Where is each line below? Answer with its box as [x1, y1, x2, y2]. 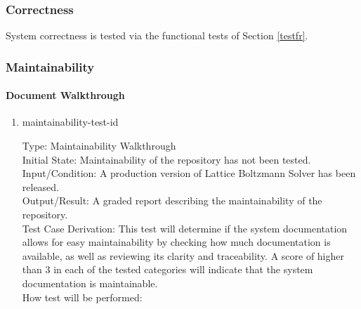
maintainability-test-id [22, 114, 119, 129]
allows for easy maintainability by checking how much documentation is [22, 235, 331, 249]
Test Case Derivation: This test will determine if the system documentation [22, 221, 348, 235]
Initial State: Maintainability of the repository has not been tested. [22, 152, 311, 166]
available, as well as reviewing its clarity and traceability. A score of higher [22, 248, 345, 263]
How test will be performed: [22, 289, 143, 304]
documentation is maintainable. [22, 275, 158, 290]
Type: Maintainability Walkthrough [22, 138, 176, 153]
